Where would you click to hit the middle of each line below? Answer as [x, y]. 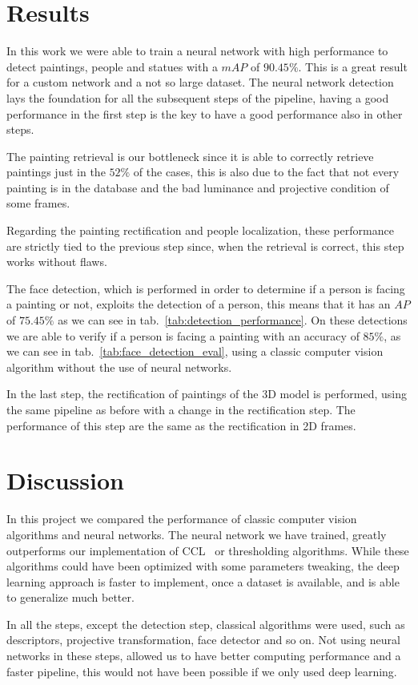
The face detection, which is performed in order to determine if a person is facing [206, 288]
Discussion [65, 480]
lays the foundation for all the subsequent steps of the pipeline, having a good [198, 97]
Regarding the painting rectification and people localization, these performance [200, 230]
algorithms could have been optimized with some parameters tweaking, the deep [203, 566]
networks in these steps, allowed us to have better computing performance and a [204, 656]
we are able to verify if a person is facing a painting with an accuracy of [183, 335]
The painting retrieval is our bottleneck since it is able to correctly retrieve [190, 156]
